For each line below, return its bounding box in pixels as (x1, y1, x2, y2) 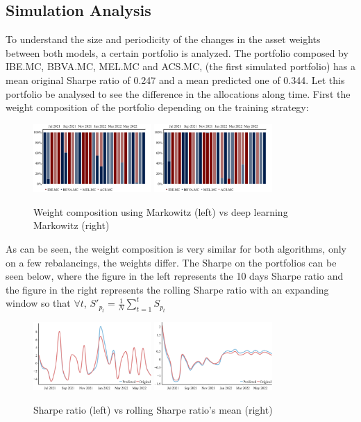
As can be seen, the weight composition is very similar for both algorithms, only (6, 242, 346, 256)
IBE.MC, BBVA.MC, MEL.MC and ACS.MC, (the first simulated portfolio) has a (6, 59, 355, 74)
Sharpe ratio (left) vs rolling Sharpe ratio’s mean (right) (33, 402, 273, 416)
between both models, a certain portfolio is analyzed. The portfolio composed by (6, 45, 349, 60)
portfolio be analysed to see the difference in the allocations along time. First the (6, 86, 351, 101)
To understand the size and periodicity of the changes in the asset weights (6, 32, 321, 47)
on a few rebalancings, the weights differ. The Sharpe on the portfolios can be (6, 255, 337, 269)
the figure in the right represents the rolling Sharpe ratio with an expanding (6, 282, 329, 296)
